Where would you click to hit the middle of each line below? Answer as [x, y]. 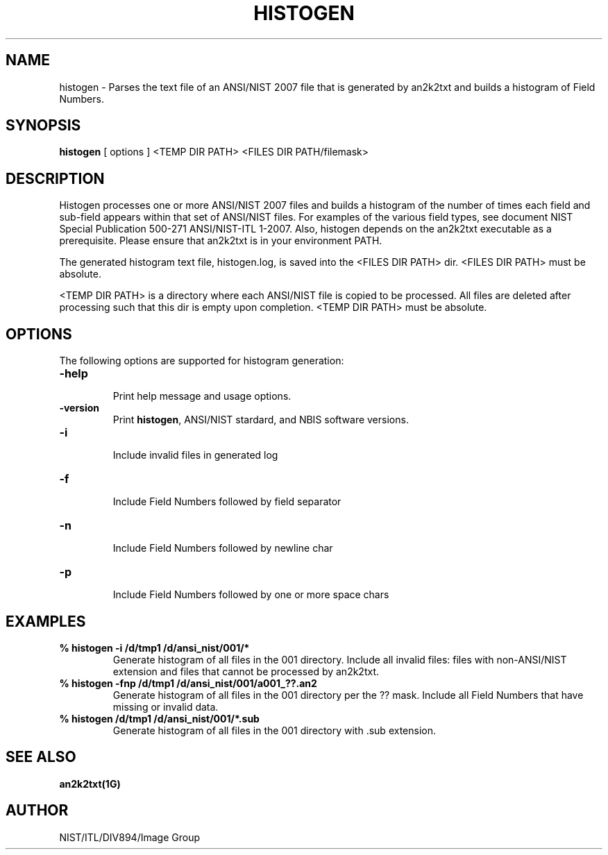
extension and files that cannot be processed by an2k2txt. [246, 671]
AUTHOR [37, 811]
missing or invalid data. [166, 706]
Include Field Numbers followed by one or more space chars [251, 595]
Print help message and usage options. [202, 396]
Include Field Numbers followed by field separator [227, 502]
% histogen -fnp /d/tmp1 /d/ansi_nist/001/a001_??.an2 [188, 683]
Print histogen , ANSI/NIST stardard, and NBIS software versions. [261, 420]
